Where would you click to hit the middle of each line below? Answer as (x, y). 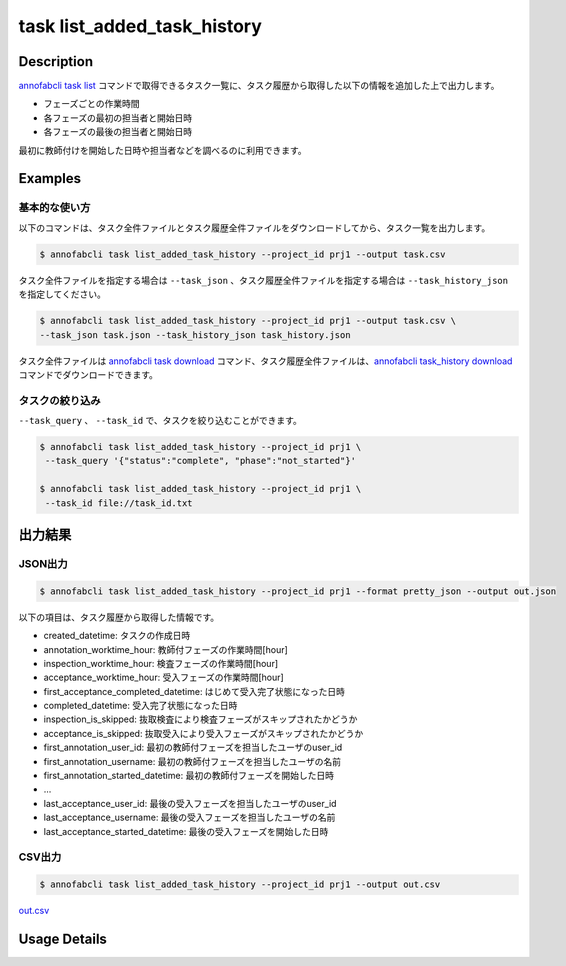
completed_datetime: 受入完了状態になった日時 (140, 706)
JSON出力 (43, 563)
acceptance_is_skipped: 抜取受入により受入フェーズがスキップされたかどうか (203, 733)
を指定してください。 (62, 294)
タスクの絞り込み (59, 400)
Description (56, 61)
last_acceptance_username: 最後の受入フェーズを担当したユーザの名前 (189, 817)
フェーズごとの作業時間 (91, 104)
